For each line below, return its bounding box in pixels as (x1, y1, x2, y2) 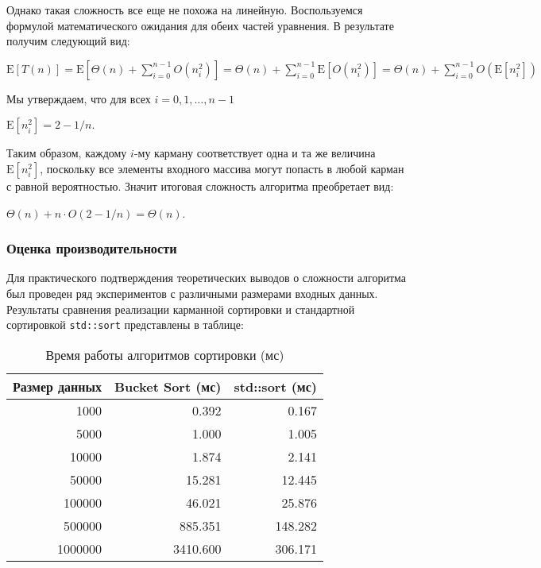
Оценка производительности (6, 238, 177, 258)
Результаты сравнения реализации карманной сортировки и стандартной (6, 300, 355, 317)
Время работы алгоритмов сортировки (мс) (45, 345, 284, 364)
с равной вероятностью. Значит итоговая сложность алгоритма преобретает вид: (6, 177, 394, 194)
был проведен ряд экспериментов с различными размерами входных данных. (6, 284, 378, 301)
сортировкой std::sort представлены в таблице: (6, 316, 244, 333)
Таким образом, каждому (6, 145, 127, 161)
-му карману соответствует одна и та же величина (133, 145, 376, 161)
